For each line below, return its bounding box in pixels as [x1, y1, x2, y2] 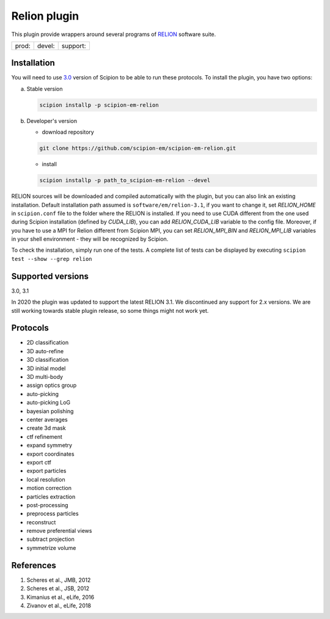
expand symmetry [26, 442, 73, 449]
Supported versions [11, 271, 89, 281]
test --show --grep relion [11, 255, 92, 262]
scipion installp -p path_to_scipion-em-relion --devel [39, 177, 211, 184]
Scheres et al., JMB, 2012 [26, 576, 91, 584]
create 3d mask [26, 425, 67, 432]
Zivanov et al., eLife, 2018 [26, 602, 92, 609]
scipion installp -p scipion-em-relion [39, 101, 159, 108]
